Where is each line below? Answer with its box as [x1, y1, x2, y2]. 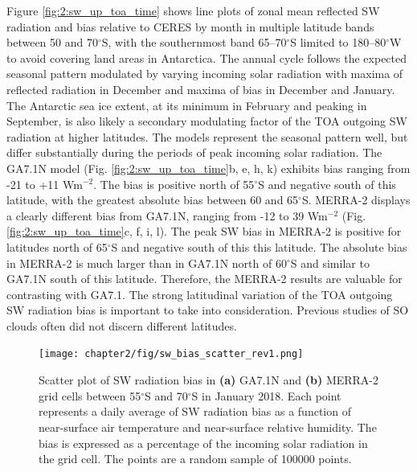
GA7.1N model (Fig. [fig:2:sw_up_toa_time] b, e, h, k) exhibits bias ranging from [6, 159, 411, 176]
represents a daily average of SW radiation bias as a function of [39, 403, 351, 420]
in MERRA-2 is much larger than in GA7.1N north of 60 [6, 254, 287, 271]
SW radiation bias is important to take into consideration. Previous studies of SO [6, 302, 409, 318]
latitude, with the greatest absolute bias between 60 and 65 [6, 191, 299, 208]
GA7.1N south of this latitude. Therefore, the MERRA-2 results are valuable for [6, 270, 403, 287]
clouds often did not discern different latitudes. [6, 317, 237, 334]
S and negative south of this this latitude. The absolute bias [111, 238, 407, 255]
